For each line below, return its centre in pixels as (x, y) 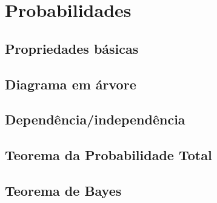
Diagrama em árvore (71, 84)
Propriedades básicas (72, 48)
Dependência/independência (95, 119)
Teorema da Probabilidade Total (109, 155)
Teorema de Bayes (63, 190)
